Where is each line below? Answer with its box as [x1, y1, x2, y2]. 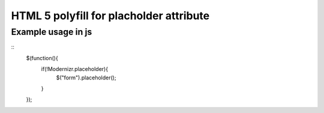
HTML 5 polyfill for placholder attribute [11, 9, 210, 22]
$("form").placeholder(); [56, 74, 116, 81]
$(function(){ [26, 54, 58, 61]
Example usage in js [11, 26, 92, 37]
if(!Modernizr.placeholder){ [41, 66, 108, 73]
